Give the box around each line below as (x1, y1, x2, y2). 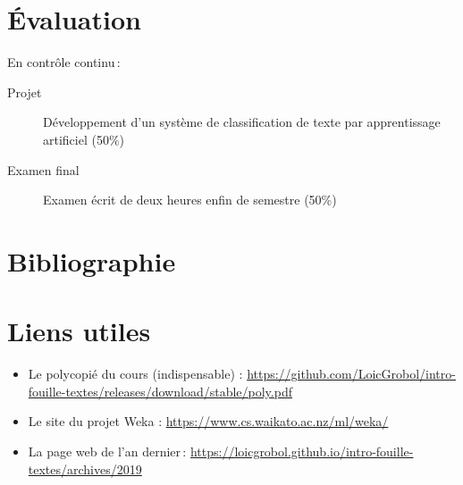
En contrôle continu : (7, 53, 121, 71)
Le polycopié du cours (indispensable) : (28, 364, 243, 383)
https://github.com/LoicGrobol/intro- (247, 364, 456, 383)
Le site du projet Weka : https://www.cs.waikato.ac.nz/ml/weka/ (28, 412, 389, 431)
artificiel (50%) (43, 130, 125, 148)
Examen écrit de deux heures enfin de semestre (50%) (43, 190, 337, 209)
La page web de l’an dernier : (28, 441, 187, 460)
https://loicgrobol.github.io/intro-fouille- (189, 441, 414, 460)
